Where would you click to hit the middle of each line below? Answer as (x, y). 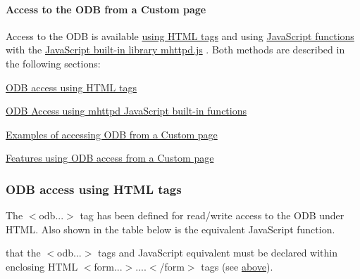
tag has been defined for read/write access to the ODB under (212, 215)
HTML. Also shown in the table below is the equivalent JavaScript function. (170, 229)
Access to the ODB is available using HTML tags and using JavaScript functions (180, 35)
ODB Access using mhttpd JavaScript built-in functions (126, 111)
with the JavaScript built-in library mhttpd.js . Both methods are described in (175, 50)
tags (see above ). (237, 266)
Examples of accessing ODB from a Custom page (112, 134)
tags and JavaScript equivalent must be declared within (218, 253)
